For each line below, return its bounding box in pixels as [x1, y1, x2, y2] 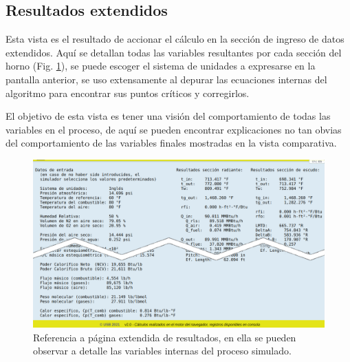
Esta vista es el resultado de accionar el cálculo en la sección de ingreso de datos [6, 32, 344, 46]
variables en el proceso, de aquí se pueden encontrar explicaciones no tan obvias [6, 122, 342, 136]
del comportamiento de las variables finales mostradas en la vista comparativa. [6, 136, 337, 150]
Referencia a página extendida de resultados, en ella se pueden [33, 330, 296, 344]
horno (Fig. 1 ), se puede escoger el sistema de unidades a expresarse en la [6, 58, 316, 73]
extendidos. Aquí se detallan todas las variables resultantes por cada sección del [6, 45, 342, 59]
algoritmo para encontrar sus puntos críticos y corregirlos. [6, 85, 250, 100]
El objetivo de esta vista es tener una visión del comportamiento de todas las [6, 109, 331, 123]
